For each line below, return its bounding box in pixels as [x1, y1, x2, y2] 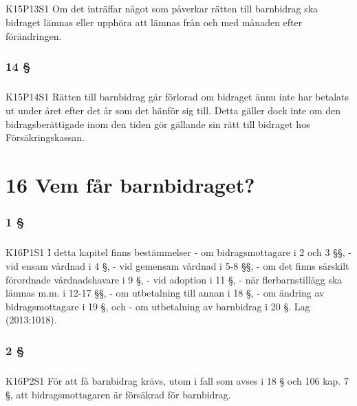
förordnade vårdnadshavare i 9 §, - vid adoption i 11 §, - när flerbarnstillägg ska [6, 272, 343, 286]
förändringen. [6, 28, 62, 43]
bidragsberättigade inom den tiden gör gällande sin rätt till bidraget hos [6, 116, 310, 131]
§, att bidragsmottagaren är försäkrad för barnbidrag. [6, 387, 231, 401]
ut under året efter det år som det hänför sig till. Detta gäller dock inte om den [6, 103, 341, 117]
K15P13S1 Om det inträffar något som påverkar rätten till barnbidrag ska [6, 1, 318, 16]
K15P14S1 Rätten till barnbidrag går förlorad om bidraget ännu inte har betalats [6, 89, 349, 104]
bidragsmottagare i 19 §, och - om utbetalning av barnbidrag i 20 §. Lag [6, 299, 310, 313]
